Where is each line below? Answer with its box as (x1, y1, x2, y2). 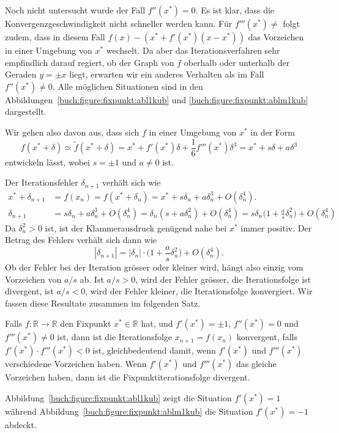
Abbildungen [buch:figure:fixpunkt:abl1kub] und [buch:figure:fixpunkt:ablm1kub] (5, 93, 308, 106)
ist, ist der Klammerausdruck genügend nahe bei (45, 221, 227, 234)
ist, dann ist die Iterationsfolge (57, 330, 173, 343)
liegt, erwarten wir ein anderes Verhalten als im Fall (69, 68, 264, 81)
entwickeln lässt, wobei (5, 155, 90, 168)
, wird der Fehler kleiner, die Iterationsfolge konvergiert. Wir (85, 285, 313, 297)
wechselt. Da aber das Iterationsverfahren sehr (106, 44, 280, 56)
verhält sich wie (102, 176, 161, 189)
